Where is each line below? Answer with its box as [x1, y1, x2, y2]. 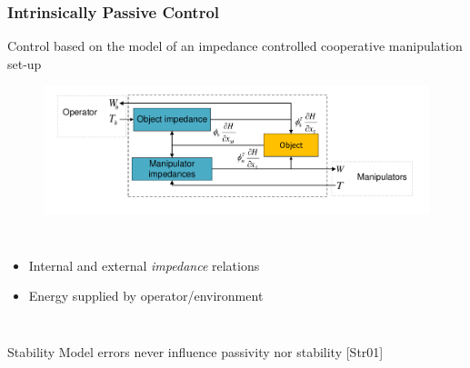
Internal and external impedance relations [28, 255, 260, 274]
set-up [7, 54, 42, 73]
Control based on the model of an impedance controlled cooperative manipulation [7, 36, 463, 55]
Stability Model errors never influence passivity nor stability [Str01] [7, 342, 384, 361]
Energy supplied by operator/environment [28, 286, 264, 305]
